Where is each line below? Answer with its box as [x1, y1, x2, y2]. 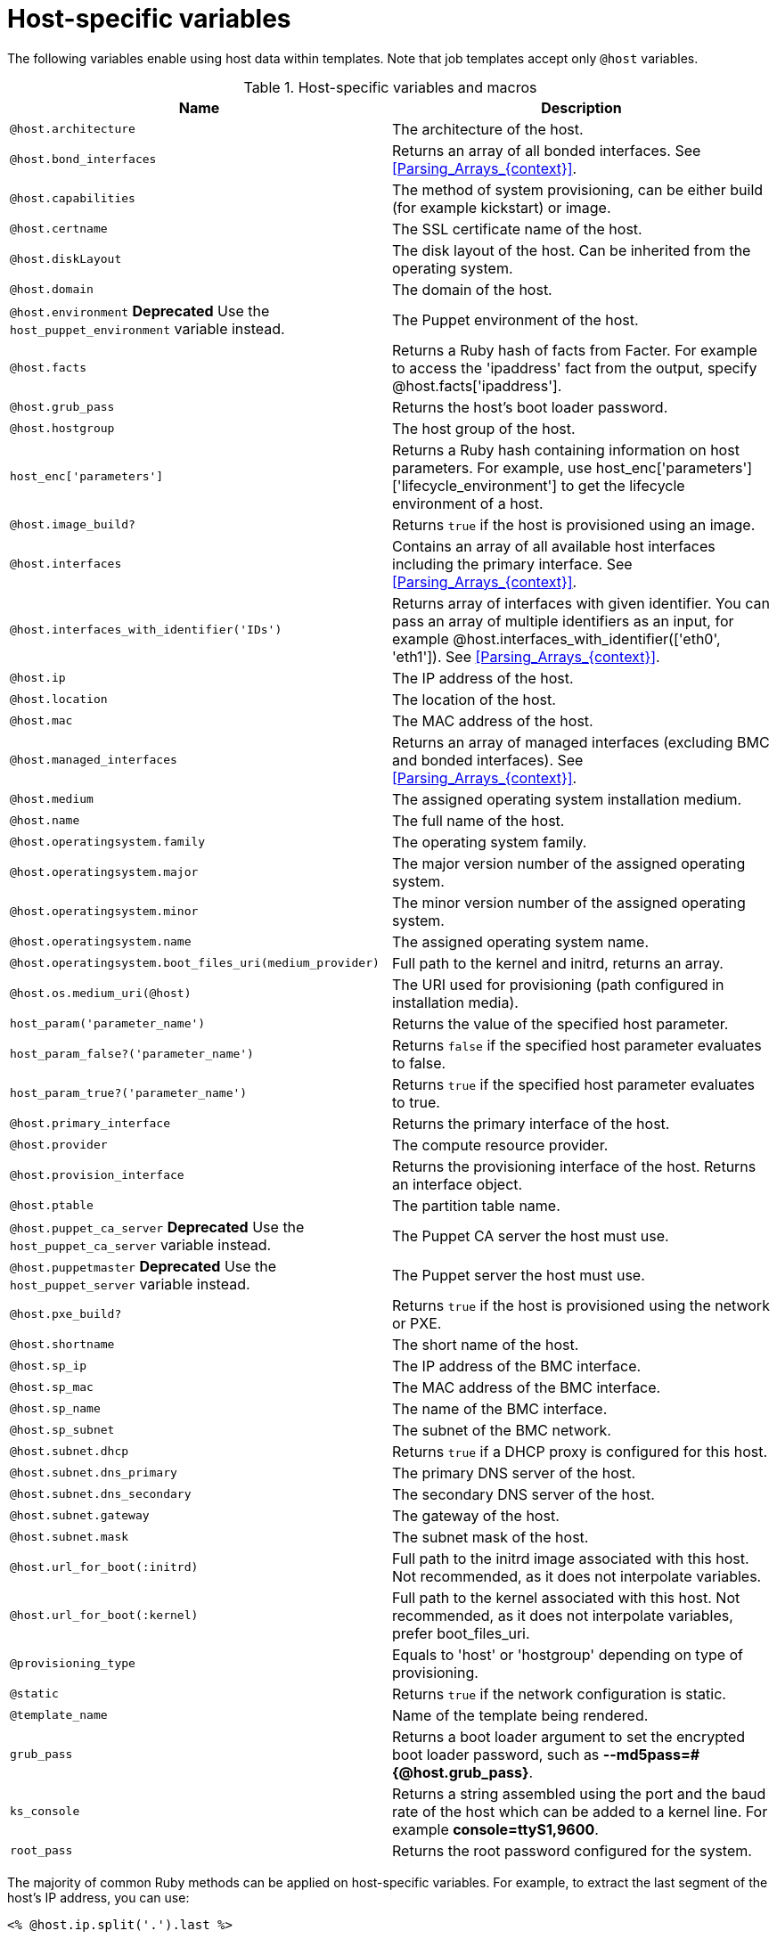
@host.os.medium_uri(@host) [10, 986, 192, 1001]
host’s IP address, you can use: [7, 1889, 190, 1905]
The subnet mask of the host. [392, 1527, 589, 1546]
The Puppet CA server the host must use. [392, 1226, 669, 1245]
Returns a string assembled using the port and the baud [392, 1784, 766, 1803]
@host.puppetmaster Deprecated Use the [10, 1256, 277, 1275]
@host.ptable [10, 1199, 94, 1213]
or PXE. [392, 1313, 442, 1332]
